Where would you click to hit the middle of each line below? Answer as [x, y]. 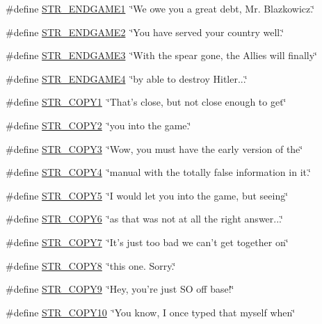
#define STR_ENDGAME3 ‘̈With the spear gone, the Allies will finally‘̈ [161, 55]
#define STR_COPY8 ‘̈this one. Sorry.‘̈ [91, 265]
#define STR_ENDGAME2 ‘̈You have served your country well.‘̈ [145, 32]
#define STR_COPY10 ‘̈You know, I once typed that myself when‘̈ [151, 312]
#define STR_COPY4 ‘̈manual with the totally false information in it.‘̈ [158, 172]
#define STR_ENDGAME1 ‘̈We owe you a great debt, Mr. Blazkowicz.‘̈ [160, 8]
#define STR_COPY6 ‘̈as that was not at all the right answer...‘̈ [144, 219]
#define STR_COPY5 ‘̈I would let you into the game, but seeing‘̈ [147, 195]
